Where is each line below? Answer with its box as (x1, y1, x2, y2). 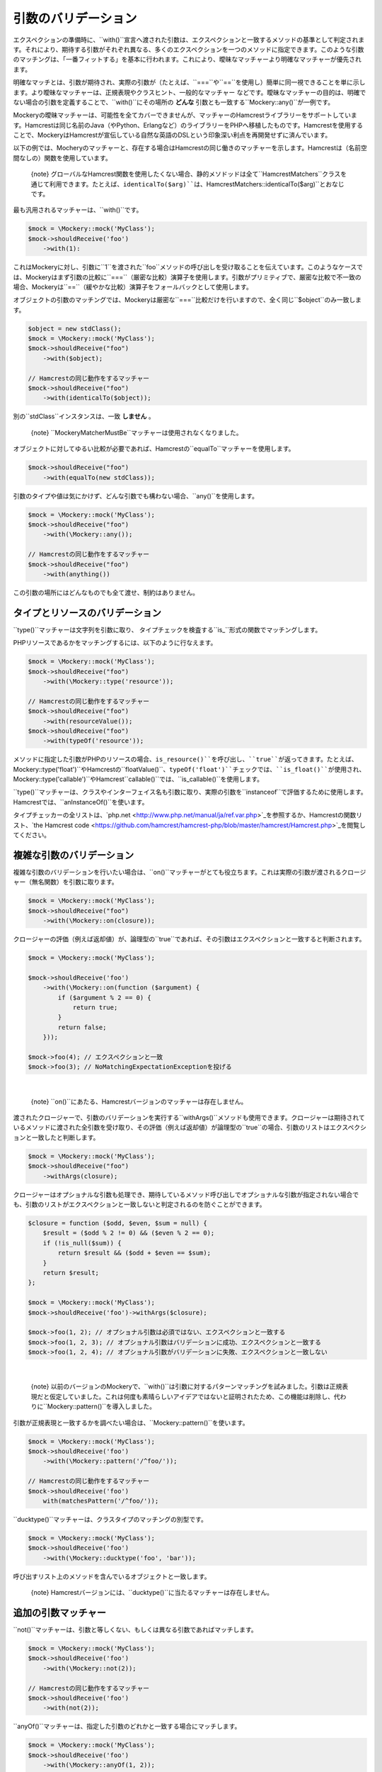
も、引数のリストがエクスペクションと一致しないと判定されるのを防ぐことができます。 (13, 1200, 266, 1209)
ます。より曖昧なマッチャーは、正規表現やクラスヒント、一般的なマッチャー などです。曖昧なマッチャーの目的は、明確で (13, 88, 366, 96)
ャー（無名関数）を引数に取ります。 (13, 877, 118, 886)
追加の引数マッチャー (13, 1606, 106, 1619)
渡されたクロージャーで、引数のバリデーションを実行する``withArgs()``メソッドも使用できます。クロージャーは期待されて (13, 1114, 366, 1122)
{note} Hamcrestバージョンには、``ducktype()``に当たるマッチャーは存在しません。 (30, 1588, 274, 1597)
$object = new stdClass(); (28, 325, 122, 332)
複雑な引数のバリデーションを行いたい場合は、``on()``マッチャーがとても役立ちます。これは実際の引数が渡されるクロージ (13, 868, 366, 876)
